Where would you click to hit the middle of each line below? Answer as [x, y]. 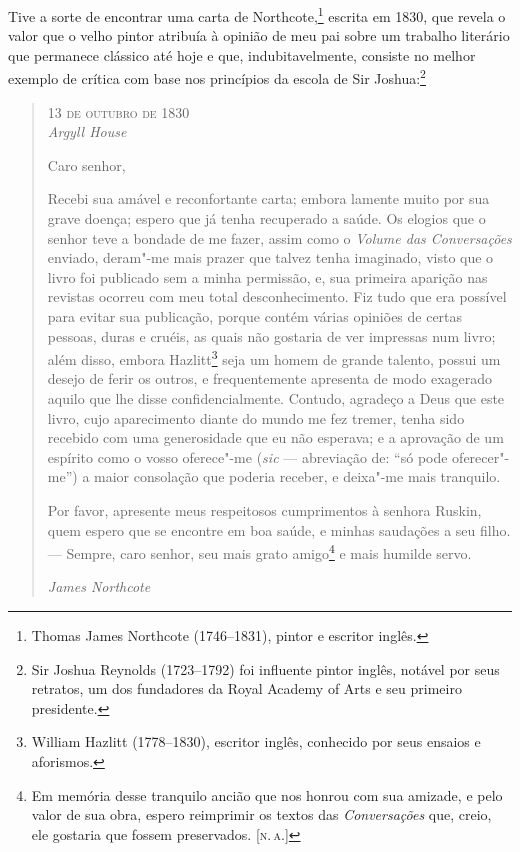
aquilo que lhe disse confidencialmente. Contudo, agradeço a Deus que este [276, 398]
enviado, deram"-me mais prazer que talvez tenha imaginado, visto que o [270, 257]
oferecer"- [481, 456]
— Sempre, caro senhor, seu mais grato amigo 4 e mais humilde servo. [259, 551]
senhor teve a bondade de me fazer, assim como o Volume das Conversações [279, 237]
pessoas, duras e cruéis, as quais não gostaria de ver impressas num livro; [271, 335]
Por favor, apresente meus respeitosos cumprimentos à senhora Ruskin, [264, 510]
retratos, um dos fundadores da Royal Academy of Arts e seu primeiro [246, 688]
